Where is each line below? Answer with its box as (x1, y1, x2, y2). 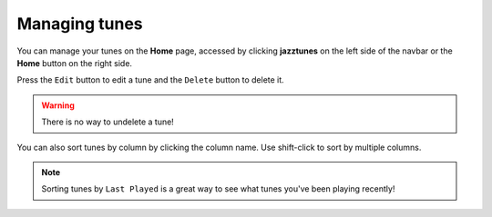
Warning (41, 100, 75, 111)
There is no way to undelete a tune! (41, 116, 175, 127)
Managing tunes (16, 14, 143, 34)
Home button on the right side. (16, 57, 132, 68)
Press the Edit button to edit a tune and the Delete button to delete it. (16, 74, 284, 85)
